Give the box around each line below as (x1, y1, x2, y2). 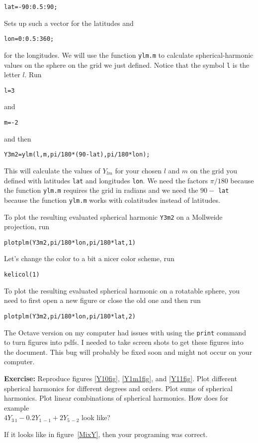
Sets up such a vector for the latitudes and (4, 17, 134, 28)
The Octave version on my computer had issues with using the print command (4, 327, 246, 337)
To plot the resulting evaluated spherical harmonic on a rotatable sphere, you (4, 285, 240, 295)
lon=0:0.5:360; (4, 35, 54, 43)
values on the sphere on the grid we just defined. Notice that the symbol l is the (4, 59, 250, 70)
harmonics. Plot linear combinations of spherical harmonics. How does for (4, 393, 229, 403)
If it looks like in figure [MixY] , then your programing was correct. (4, 429, 208, 439)
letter (4, 69, 20, 80)
